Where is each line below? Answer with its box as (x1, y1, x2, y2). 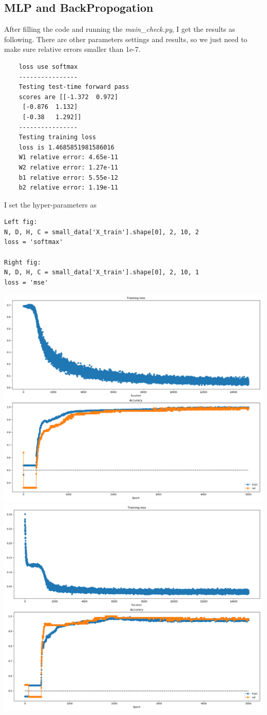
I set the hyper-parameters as (4, 199, 97, 210)
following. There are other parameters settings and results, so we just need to (4, 33, 247, 44)
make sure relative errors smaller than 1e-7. (4, 44, 141, 54)
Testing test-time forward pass (18, 83, 129, 91)
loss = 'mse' (4, 278, 48, 286)
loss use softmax (18, 63, 78, 70)
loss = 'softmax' (4, 238, 63, 246)
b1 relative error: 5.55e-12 (18, 174, 118, 181)
